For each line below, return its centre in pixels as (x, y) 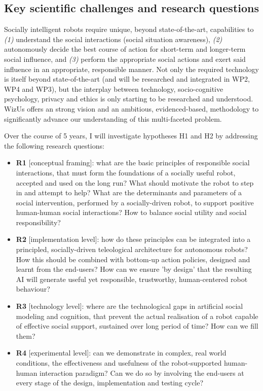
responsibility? (38, 222)
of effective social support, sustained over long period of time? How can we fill (137, 326)
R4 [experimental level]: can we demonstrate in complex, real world (121, 353)
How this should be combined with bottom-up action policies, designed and (133, 259)
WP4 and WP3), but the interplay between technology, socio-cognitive (114, 88)
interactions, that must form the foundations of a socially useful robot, (126, 172)
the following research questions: (54, 145)
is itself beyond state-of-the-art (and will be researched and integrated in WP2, (127, 79)
